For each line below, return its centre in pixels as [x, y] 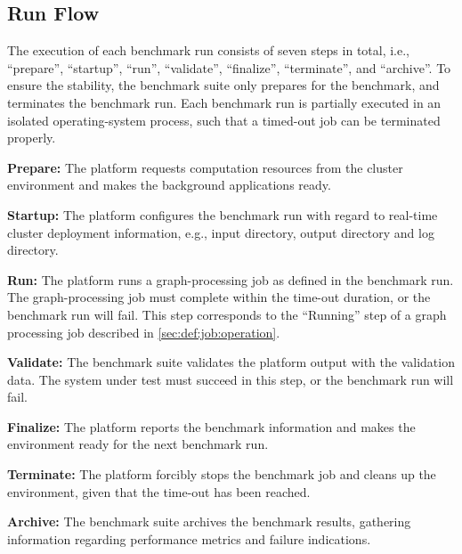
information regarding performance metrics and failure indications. [189, 538]
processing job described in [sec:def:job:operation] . [144, 332]
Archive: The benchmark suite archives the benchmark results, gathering [209, 521]
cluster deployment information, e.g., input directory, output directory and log [221, 232]
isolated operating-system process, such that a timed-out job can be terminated [224, 120]
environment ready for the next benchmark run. [138, 444]
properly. [32, 138]
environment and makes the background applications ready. [169, 185]
